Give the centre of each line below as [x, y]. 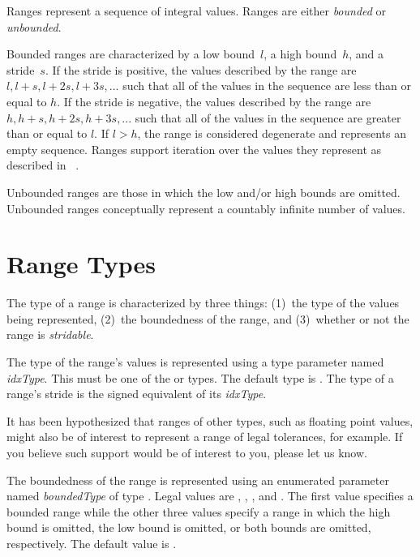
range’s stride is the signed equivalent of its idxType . [137, 394]
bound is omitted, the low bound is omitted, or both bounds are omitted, [189, 527]
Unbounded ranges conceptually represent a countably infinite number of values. [206, 208]
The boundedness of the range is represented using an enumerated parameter [198, 480]
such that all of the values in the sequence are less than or [267, 86]
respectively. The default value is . [92, 543]
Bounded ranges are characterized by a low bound [131, 54]
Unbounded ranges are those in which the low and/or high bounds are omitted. [204, 192]
